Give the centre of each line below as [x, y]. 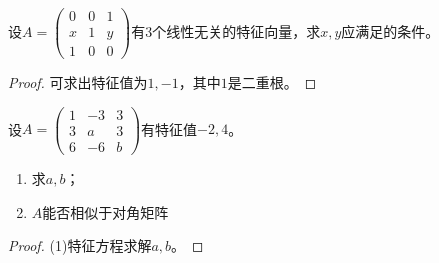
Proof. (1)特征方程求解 [80, 245]
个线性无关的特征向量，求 [236, 31]
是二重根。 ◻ [272, 82]
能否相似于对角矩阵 [105, 211]
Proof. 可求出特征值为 [78, 82]
